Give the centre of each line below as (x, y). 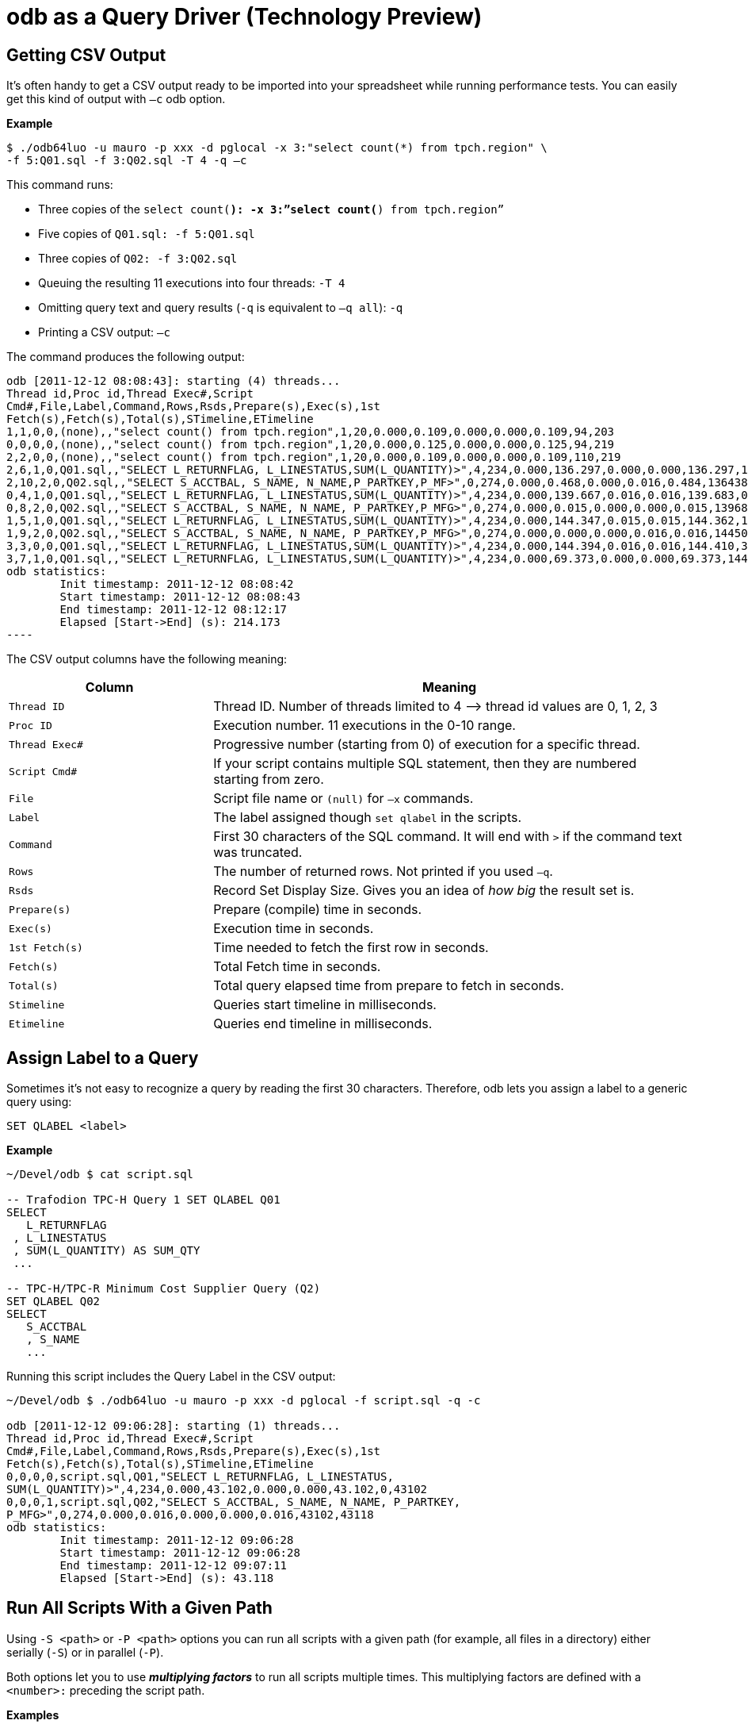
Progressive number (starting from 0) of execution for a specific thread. (427, 745)
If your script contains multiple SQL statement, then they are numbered (425, 764)
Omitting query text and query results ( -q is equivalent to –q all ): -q (221, 308)
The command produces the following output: (126, 357)
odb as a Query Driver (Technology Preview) (244, 17)
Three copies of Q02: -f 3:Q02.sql (138, 259)
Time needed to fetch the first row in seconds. (351, 948)
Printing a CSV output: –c (104, 332)
